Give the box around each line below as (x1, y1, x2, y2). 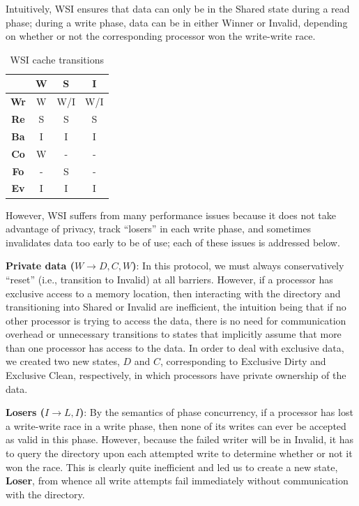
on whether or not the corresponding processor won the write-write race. (6, 29, 316, 43)
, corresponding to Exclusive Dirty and (160, 354, 326, 369)
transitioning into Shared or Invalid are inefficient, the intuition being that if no (6, 299, 346, 314)
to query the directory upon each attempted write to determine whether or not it (6, 446, 353, 461)
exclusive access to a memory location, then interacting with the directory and (6, 285, 341, 300)
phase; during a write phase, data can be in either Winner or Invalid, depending (6, 15, 348, 29)
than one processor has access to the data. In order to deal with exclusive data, (6, 340, 344, 355)
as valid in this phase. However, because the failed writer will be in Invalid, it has (6, 432, 354, 447)
